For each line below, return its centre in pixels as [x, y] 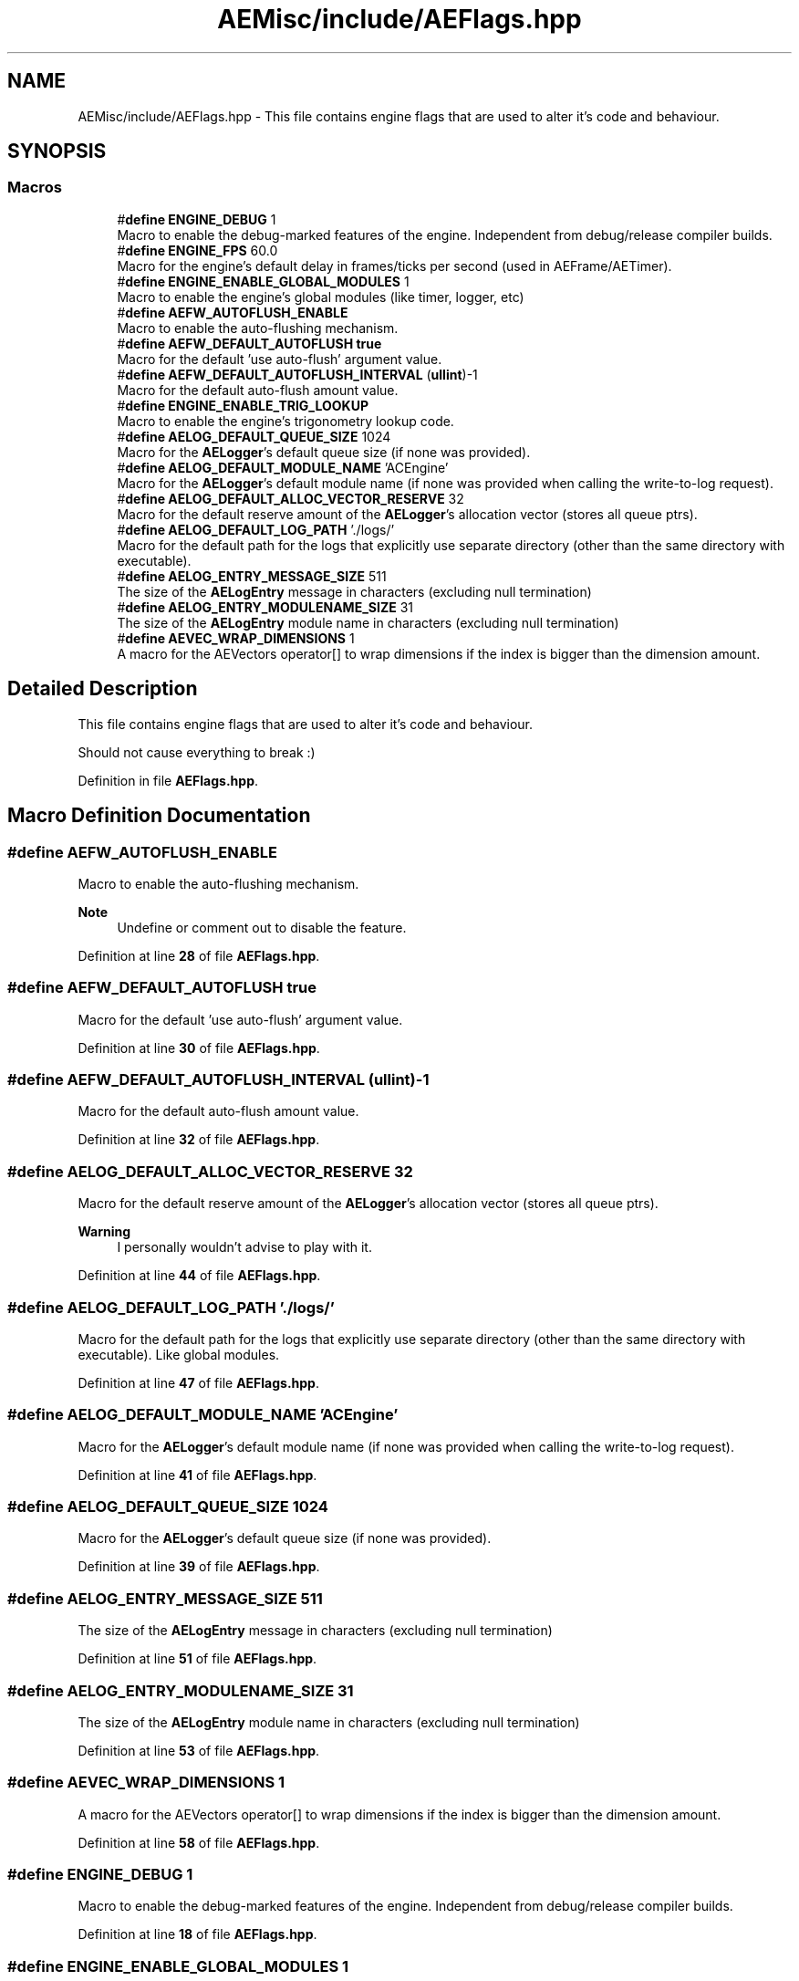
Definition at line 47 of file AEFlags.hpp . [198, 1382]
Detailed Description [103, 689]
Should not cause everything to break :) [197, 752]
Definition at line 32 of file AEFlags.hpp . [199, 1140]
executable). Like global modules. [179, 1354]
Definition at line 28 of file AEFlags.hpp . [199, 955]
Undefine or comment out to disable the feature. [262, 927]
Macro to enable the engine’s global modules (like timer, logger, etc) [321, 297]
